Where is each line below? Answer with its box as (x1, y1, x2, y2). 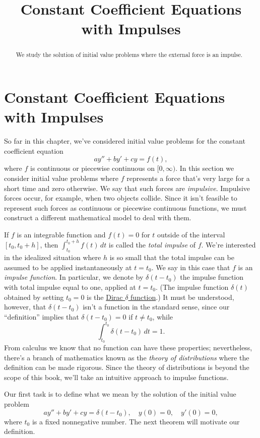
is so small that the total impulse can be (109, 252, 234, 263)
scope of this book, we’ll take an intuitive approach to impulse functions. (4, 371, 229, 382)
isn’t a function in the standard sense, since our (83, 301, 230, 312)
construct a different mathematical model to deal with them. (4, 212, 191, 223)
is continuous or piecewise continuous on (30, 163, 155, 173)
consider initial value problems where (4, 172, 118, 183)
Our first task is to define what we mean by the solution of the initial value (4, 389, 236, 399)
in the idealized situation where (4, 252, 101, 263)
